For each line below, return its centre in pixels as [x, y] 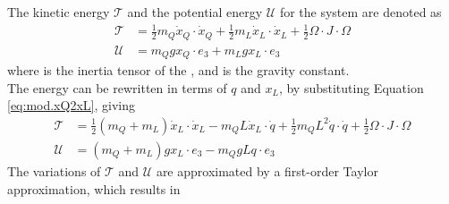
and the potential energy [195, 12]
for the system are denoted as [360, 12]
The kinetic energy [59, 12]
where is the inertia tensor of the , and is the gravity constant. [178, 70]
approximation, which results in [94, 188]
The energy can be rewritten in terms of [117, 87]
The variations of [54, 170]
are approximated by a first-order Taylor [267, 170]
